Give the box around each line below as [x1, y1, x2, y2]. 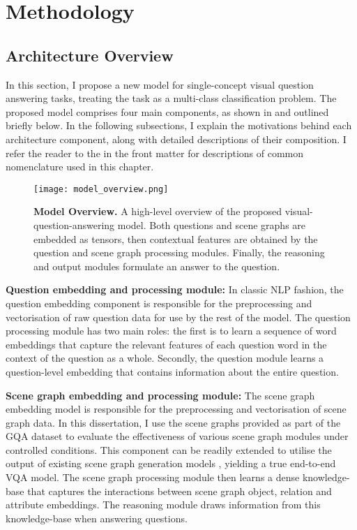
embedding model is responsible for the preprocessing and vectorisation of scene [6, 402, 347, 416]
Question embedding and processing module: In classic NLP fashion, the [6, 282, 344, 297]
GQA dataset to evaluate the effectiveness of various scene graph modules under [6, 429, 349, 443]
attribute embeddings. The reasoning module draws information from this [6, 497, 321, 512]
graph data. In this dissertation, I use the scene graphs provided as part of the [6, 415, 341, 429]
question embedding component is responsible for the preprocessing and [6, 295, 312, 310]
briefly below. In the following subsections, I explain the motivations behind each [6, 118, 352, 133]
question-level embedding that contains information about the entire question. [6, 364, 339, 378]
